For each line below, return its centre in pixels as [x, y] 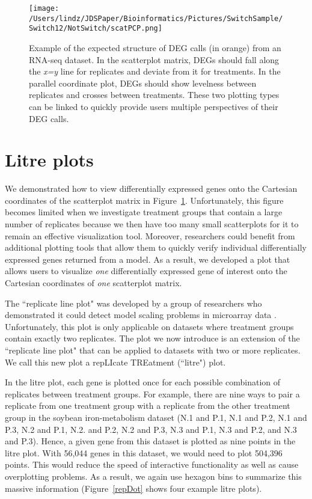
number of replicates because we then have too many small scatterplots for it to [152, 224]
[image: [44, 8]
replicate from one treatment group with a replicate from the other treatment [148, 406]
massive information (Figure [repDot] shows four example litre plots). [133, 488]
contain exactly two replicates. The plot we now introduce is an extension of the [152, 338]
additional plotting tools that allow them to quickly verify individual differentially [156, 247]
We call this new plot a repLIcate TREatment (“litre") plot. [115, 362]
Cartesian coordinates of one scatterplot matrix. [93, 283]
